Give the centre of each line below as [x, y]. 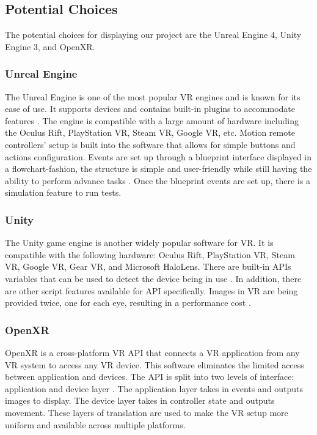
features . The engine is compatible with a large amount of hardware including [152, 120]
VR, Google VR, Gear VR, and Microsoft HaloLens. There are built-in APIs [148, 266]
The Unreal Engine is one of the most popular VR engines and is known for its [153, 96]
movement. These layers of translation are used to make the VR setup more [147, 412]
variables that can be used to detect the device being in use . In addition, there [153, 278]
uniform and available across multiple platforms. [95, 424]
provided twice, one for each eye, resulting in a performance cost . [128, 303]
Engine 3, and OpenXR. [50, 46]
